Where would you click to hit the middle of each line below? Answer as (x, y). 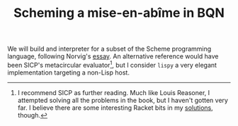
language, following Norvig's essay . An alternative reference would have (113, 56)
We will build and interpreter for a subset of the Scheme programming (109, 49)
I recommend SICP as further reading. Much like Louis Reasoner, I (114, 92)
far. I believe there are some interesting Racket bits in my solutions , (115, 108)
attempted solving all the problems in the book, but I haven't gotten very (123, 100)
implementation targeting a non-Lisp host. (68, 73)
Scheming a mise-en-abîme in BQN (119, 13)
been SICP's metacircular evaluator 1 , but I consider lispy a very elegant (112, 64)
